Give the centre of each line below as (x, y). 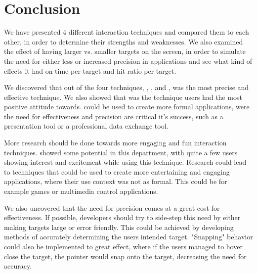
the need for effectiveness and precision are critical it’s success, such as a (114, 116)
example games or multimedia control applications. (81, 191)
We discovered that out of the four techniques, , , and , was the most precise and (127, 87)
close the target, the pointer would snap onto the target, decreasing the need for (125, 256)
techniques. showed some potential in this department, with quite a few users (121, 152)
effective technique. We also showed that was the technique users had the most (123, 97)
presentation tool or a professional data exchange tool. (86, 126)
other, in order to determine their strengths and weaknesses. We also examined (124, 41)
